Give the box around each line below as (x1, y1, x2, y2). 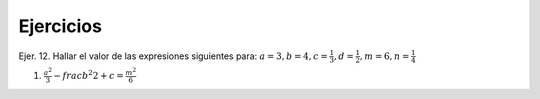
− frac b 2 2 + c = (53, 68, 124, 81)
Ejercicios (18, 15, 102, 37)
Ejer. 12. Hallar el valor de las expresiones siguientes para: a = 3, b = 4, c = (18, 50, 329, 62)
